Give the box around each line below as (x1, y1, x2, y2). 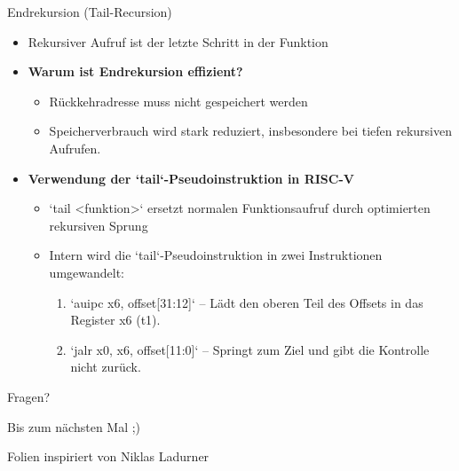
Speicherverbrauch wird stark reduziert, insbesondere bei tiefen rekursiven (49, 122, 452, 140)
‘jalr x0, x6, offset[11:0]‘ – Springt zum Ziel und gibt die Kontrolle (70, 340, 430, 358)
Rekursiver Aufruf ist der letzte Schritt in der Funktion (28, 32, 328, 51)
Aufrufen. (49, 138, 101, 157)
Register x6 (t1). (70, 310, 161, 329)
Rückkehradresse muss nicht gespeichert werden (49, 91, 308, 110)
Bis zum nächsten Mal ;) (7, 417, 141, 436)
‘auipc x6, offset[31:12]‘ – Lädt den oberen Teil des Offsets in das (70, 293, 423, 311)
